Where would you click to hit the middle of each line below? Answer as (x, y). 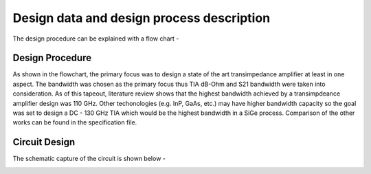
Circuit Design (44, 142)
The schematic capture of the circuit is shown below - (89, 159)
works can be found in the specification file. (75, 122)
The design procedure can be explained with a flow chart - (96, 39)
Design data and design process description (142, 18)
